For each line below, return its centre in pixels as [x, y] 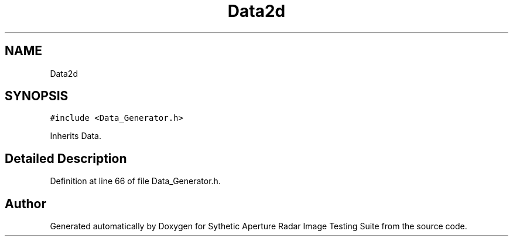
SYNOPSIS [37, 96]
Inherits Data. [76, 136]
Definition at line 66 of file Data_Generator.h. [135, 181]
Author [25, 203]
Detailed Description [66, 158]
